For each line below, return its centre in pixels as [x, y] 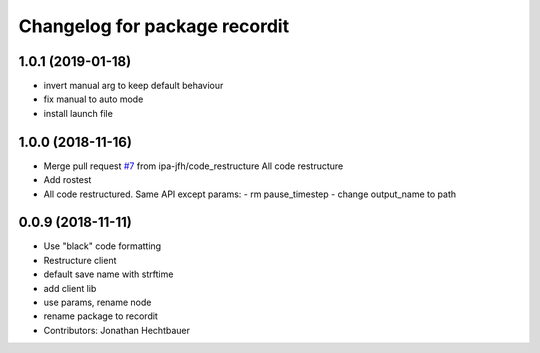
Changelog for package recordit [154, 26]
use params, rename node [97, 302]
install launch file [78, 113]
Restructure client [80, 260]
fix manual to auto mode [93, 99]
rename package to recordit [101, 316]
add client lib [70, 288]
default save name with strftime [108, 274]
